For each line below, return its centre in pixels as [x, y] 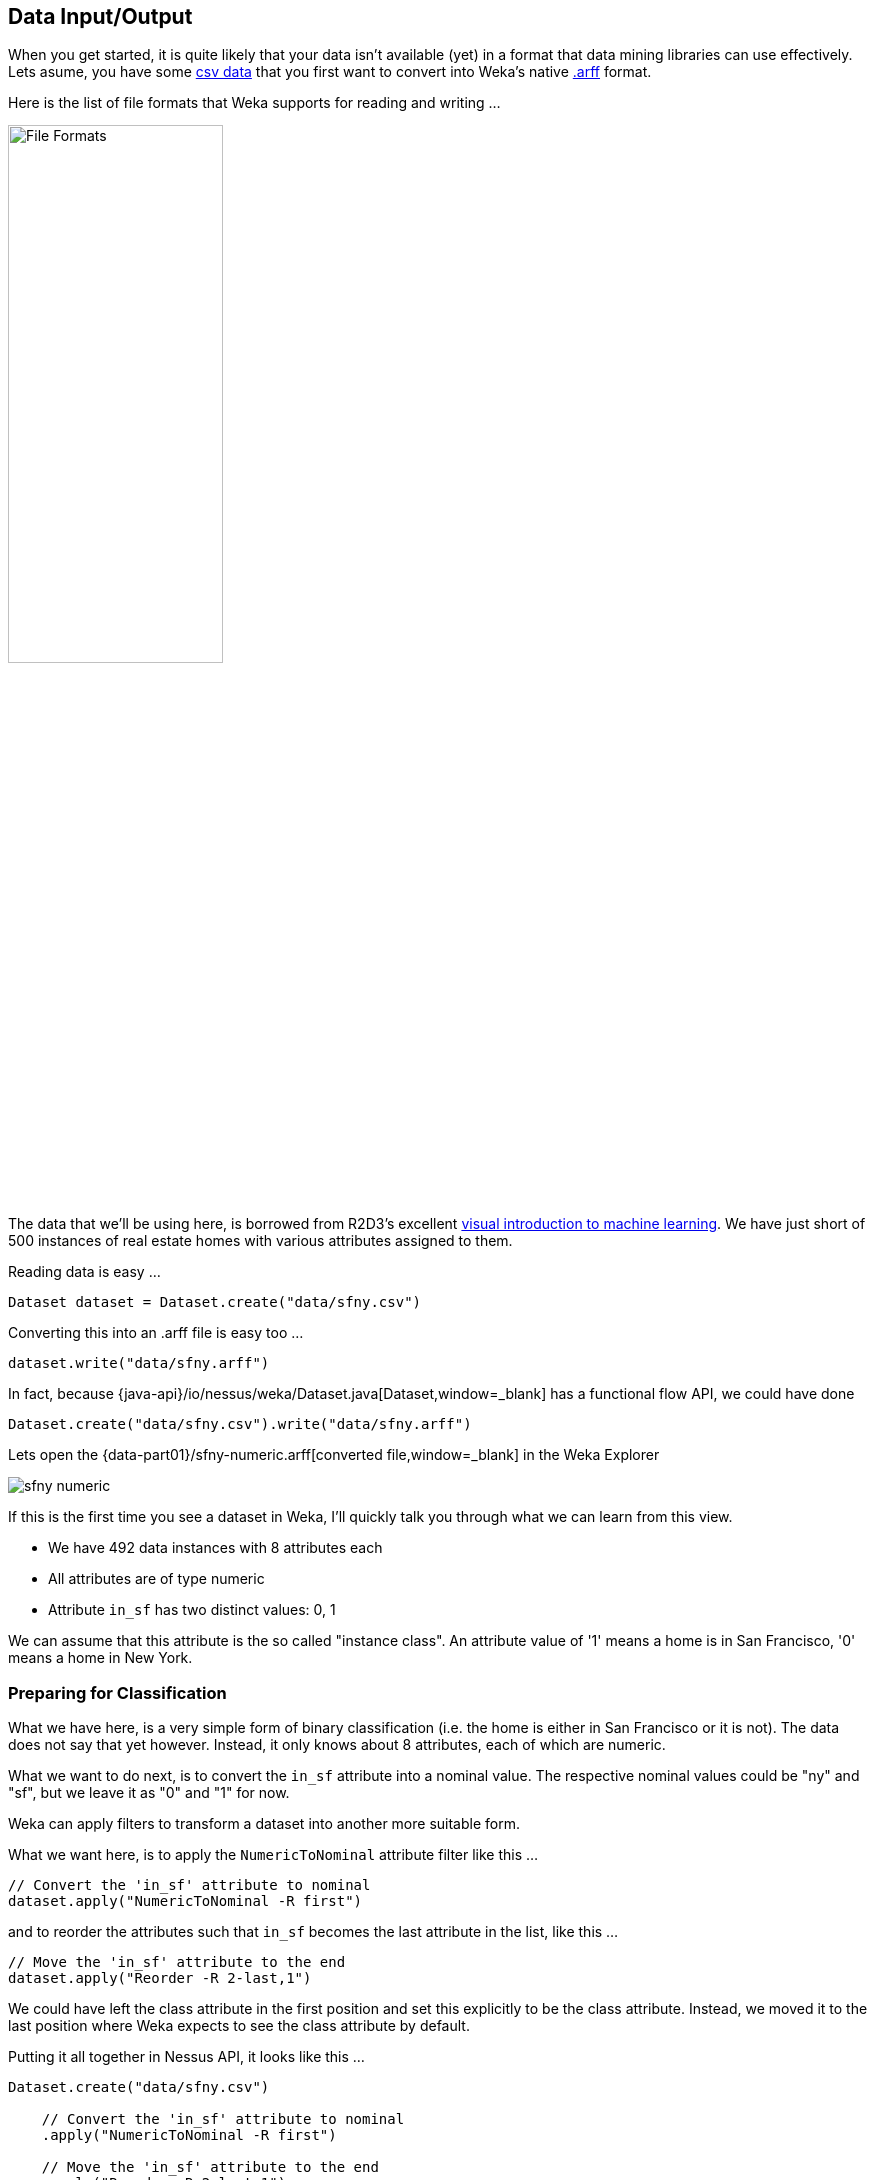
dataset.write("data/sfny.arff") [139, 1363]
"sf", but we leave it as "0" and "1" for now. [149, 1793]
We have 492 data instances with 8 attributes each [215, 1548]
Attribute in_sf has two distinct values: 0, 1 [192, 1610]
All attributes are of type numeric [156, 1579]
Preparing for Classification [117, 1692]
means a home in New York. [100, 1658]
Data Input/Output [100, 16]
